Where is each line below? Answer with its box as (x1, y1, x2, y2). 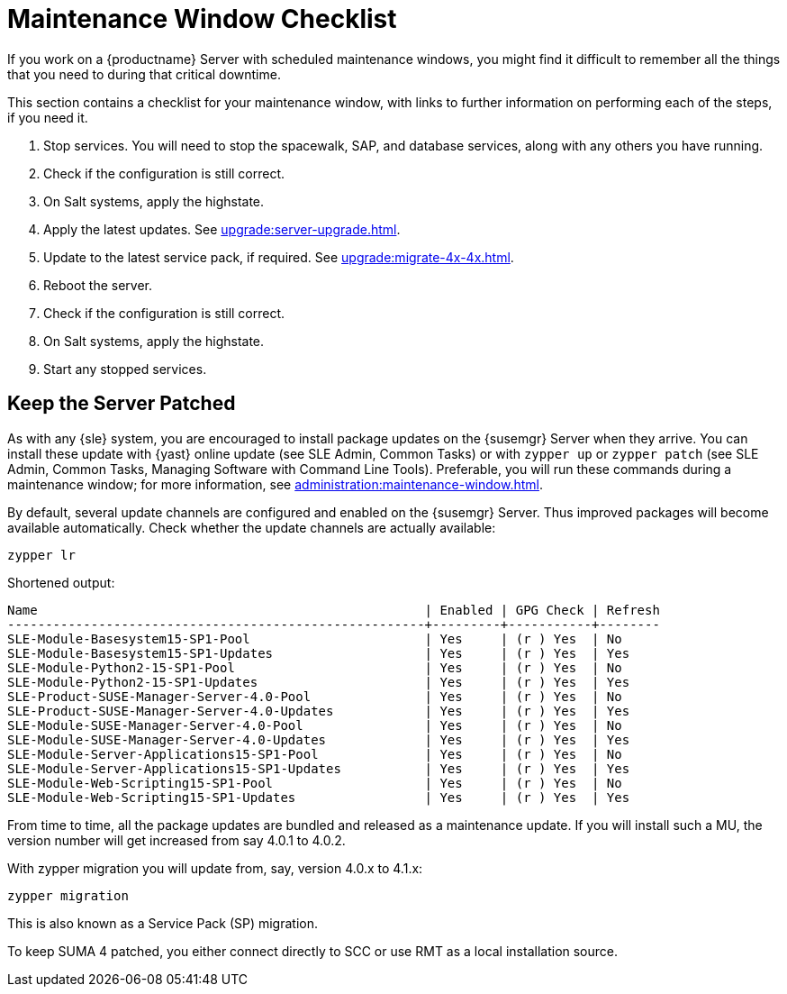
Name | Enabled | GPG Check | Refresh (7, 602, 660, 617)
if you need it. (7, 109, 88, 125)
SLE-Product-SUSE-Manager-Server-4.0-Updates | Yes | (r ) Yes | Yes (7, 703, 630, 718)
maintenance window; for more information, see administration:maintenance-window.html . (7, 476, 543, 492)
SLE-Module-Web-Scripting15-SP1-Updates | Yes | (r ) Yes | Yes (7, 789, 630, 805)
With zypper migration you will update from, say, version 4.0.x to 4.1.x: (7, 860, 423, 876)
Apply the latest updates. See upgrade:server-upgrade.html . (43, 221, 401, 237)
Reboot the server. (43, 277, 153, 293)
